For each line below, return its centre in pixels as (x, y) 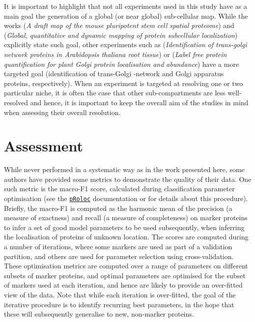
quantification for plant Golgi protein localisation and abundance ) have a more (122, 64)
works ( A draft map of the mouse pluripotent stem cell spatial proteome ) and (119, 25)
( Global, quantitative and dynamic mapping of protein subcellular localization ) (121, 35)
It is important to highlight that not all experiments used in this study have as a (126, 6)
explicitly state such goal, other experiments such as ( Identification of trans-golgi (126, 44)
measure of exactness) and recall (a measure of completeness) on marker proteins (126, 218)
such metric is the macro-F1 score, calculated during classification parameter (119, 189)
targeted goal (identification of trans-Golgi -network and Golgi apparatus (114, 73)
